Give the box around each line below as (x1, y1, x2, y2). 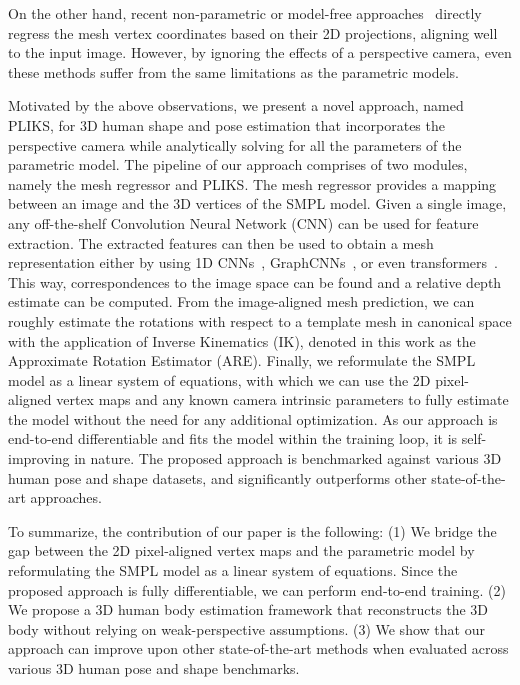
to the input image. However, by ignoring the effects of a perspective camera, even (8, 42, 512, 63)
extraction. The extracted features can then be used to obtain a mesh (8, 232, 434, 253)
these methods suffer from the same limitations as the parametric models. (8, 61, 459, 82)
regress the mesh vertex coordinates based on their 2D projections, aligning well (8, 22, 498, 43)
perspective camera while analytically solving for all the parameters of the (8, 134, 462, 155)
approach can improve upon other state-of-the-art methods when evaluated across (8, 638, 509, 659)
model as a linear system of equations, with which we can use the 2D (8, 369, 431, 390)
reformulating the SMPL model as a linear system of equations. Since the (8, 560, 458, 581)
